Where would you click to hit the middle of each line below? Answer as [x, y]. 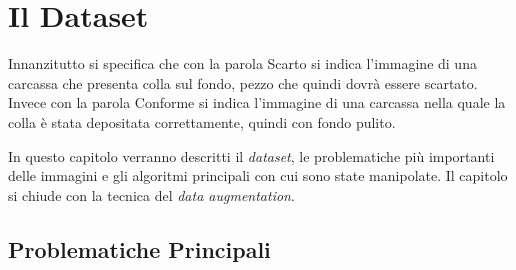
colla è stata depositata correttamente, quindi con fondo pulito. [202, 121]
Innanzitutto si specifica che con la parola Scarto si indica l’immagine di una [242, 63]
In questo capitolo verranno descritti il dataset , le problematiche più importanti [251, 155]
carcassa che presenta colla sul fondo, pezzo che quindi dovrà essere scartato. [243, 82]
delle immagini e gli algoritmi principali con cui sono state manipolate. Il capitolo [258, 175]
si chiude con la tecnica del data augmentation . [151, 194]
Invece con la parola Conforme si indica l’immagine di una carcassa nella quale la [257, 102]
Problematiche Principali [139, 248]
